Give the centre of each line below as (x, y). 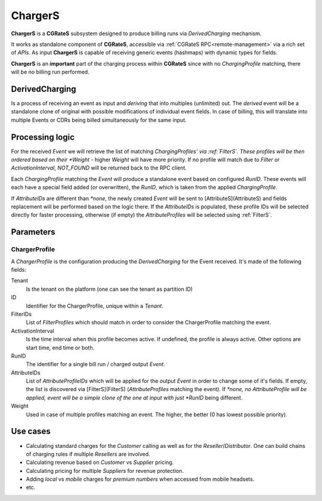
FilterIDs (21, 314)
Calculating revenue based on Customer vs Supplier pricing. (100, 462)
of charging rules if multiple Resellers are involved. (88, 454)
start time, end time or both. (60, 348)
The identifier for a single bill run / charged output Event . (95, 364)
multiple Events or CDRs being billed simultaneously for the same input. (99, 120)
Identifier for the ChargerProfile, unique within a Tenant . (95, 306)
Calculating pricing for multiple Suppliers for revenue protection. (105, 471)
